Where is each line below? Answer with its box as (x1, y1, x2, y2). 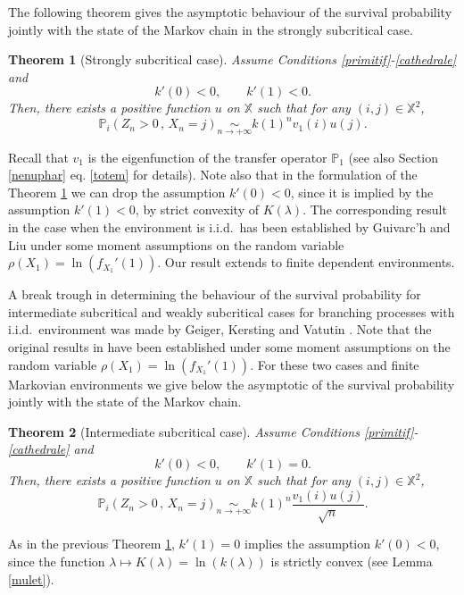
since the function (8, 552, 105, 571)
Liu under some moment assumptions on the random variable (8, 235, 344, 254)
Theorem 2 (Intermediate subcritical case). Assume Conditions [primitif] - (8, 422, 418, 440)
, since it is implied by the (290, 182, 434, 201)
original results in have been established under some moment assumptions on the (8, 338, 451, 356)
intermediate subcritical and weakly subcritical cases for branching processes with (8, 302, 455, 321)
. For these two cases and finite (250, 355, 419, 373)
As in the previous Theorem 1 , (8, 534, 175, 553)
